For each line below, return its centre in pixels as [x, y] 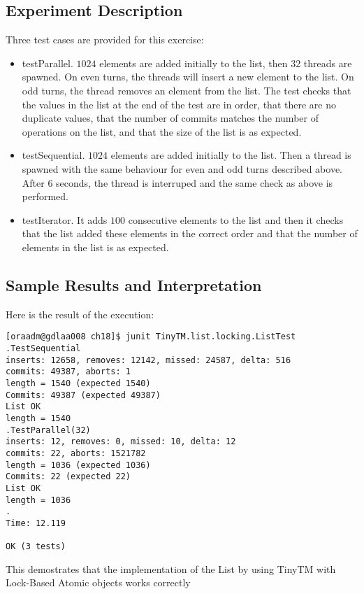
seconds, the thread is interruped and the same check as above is [195, 182]
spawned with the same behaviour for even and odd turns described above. [182, 168]
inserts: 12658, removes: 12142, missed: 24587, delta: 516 [148, 360]
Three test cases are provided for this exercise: [105, 40]
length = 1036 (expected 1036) [78, 465]
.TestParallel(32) [48, 430]
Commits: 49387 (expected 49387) [83, 395]
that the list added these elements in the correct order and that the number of [190, 233]
